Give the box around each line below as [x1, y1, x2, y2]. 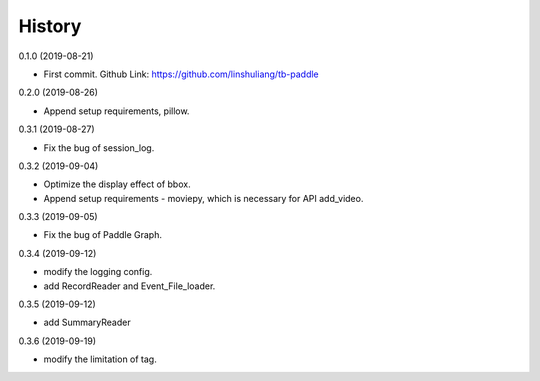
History [18, 15, 82, 37]
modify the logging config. [43, 266, 153, 278]
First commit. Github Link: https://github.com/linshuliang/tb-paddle [43, 68, 319, 80]
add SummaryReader [43, 316, 131, 329]
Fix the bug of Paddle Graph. [43, 229, 162, 241]
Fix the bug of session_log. [43, 141, 155, 154]
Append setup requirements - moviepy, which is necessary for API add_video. [43, 192, 364, 204]
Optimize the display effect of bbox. [43, 178, 191, 190]
